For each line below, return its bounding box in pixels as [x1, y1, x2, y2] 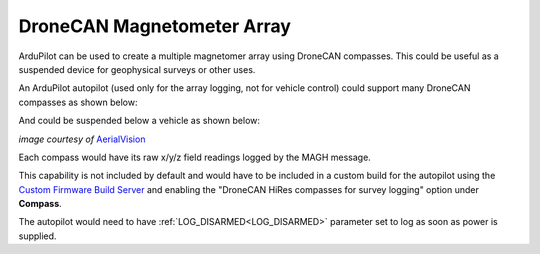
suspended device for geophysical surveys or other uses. [18, 63, 256, 75]
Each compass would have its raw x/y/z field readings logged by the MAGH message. [18, 151, 372, 163]
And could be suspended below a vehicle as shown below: [18, 115, 260, 127]
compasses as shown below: [18, 96, 138, 108]
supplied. [18, 230, 57, 242]
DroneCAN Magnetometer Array [18, 15, 292, 37]
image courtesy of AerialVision [18, 133, 146, 145]
